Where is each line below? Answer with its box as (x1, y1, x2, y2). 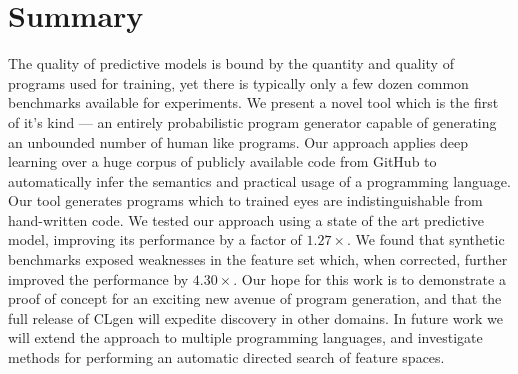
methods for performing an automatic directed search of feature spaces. (8, 347, 445, 368)
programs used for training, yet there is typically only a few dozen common (8, 72, 469, 93)
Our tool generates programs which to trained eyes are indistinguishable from (8, 190, 483, 211)
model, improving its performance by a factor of (8, 229, 302, 250)
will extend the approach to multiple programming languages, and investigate (8, 327, 483, 348)
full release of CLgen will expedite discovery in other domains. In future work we (8, 307, 503, 328)
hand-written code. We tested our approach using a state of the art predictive (8, 209, 485, 230)
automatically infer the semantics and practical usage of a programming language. (8, 170, 511, 191)
